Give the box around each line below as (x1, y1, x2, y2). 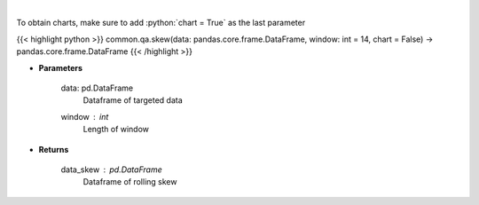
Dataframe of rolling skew (82, 177, 177, 187)
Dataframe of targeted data (82, 95, 184, 106)
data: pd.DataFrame (60, 83, 133, 93)
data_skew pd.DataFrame (60, 164, 163, 175)
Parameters (38, 62, 83, 73)
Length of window (82, 124, 150, 135)
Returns (38, 144, 69, 154)
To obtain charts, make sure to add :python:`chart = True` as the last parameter (16, 18, 306, 28)
